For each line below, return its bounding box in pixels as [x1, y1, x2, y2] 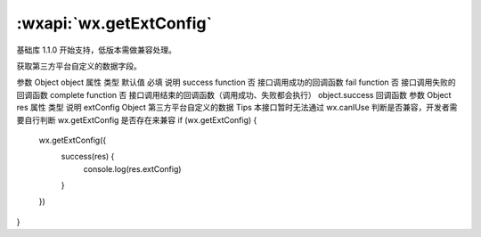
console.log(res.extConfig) [83, 163, 182, 174]
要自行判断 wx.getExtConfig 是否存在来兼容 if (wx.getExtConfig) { [16, 114, 257, 125]
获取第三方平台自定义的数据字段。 [16, 61, 142, 71]
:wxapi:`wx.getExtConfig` [16, 13, 213, 33]
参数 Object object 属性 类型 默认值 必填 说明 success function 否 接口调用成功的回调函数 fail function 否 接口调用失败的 [16, 77, 456, 88]
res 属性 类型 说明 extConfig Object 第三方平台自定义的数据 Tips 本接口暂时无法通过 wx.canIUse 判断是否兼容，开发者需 [16, 102, 458, 113]
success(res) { [61, 151, 115, 162]
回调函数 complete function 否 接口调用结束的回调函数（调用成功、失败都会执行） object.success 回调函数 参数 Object [16, 89, 452, 100]
